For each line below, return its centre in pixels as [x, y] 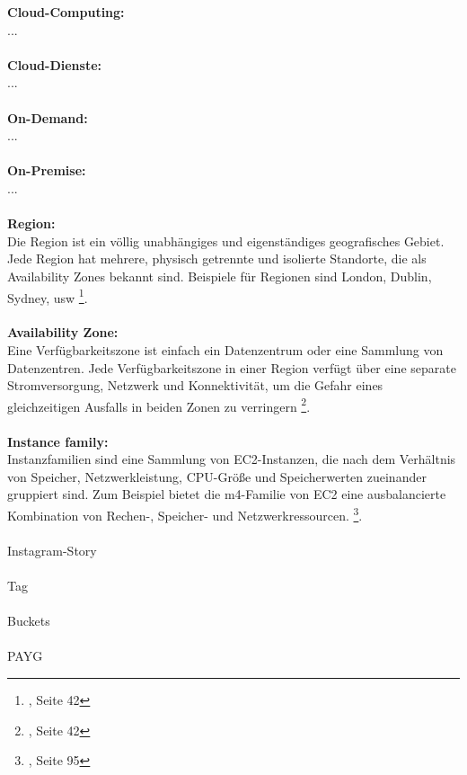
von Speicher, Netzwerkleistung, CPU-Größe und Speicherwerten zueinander [217, 476]
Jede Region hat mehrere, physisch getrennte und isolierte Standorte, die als [217, 258]
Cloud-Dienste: [54, 64]
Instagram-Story [52, 550]
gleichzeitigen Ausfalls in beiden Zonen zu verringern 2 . [159, 405]
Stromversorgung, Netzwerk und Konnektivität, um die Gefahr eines [195, 385]
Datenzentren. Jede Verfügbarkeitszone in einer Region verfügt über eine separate [232, 367]
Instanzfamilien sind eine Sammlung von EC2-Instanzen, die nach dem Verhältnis [232, 459]
